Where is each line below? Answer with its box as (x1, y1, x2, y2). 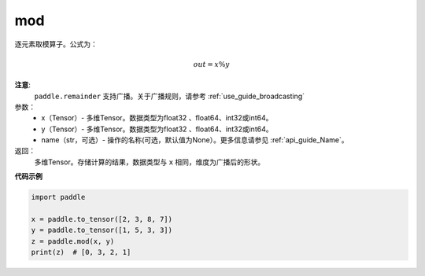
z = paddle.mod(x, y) (31, 237, 115, 245)
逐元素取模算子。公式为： (14, 39, 98, 49)
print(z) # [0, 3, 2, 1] (31, 248, 131, 257)
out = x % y (193, 60, 230, 68)
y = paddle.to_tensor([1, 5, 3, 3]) (31, 226, 173, 235)
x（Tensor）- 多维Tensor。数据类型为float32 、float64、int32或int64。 (41, 113, 273, 123)
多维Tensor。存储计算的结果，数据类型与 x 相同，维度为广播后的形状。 (34, 157, 265, 167)
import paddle (31, 193, 86, 202)
